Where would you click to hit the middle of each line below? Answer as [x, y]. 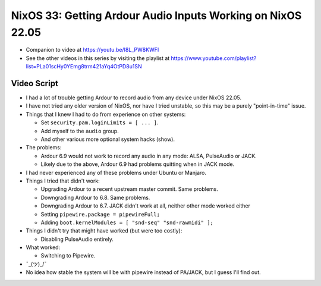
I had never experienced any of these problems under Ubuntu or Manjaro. [116, 172]
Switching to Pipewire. [68, 256]
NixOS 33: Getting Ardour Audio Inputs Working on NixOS [156, 15]
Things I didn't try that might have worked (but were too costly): [104, 231]
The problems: [44, 147]
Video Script [35, 83]
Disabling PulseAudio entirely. [77, 239]
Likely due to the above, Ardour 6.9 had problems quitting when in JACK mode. [138, 164]
